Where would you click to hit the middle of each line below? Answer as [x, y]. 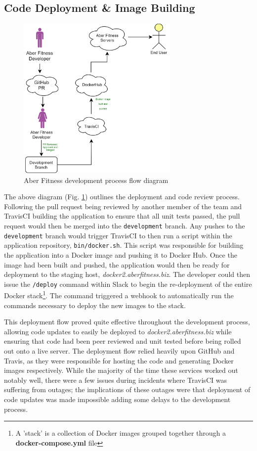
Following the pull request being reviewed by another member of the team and [123, 206]
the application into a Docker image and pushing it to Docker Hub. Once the [121, 254]
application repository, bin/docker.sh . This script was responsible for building [124, 245]
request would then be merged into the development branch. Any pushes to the [125, 225]
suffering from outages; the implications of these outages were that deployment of [127, 389]
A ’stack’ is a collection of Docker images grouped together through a [121, 433]
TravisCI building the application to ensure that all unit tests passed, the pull [122, 216]
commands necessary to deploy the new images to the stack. [95, 305]
